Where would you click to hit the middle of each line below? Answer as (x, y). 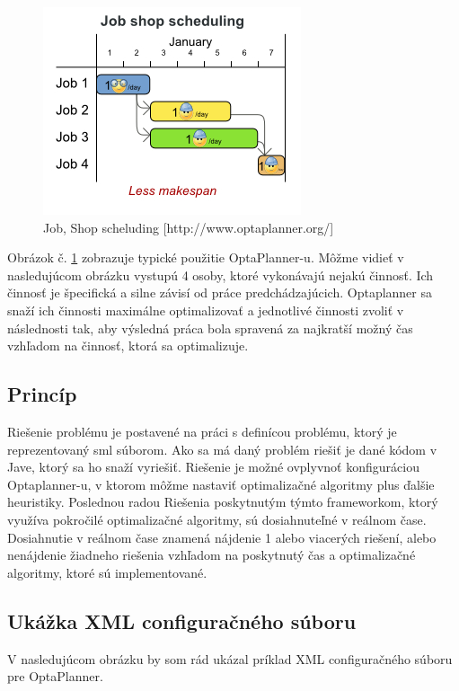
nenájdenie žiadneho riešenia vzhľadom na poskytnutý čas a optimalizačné (212, 555)
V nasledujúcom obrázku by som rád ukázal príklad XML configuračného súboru (230, 658)
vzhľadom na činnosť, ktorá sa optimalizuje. (128, 345)
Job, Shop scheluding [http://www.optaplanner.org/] (189, 227)
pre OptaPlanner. (55, 676)
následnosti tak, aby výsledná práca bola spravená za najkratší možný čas (210, 328)
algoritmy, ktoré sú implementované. (107, 572)
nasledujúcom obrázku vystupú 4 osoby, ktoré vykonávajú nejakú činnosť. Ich (221, 275)
